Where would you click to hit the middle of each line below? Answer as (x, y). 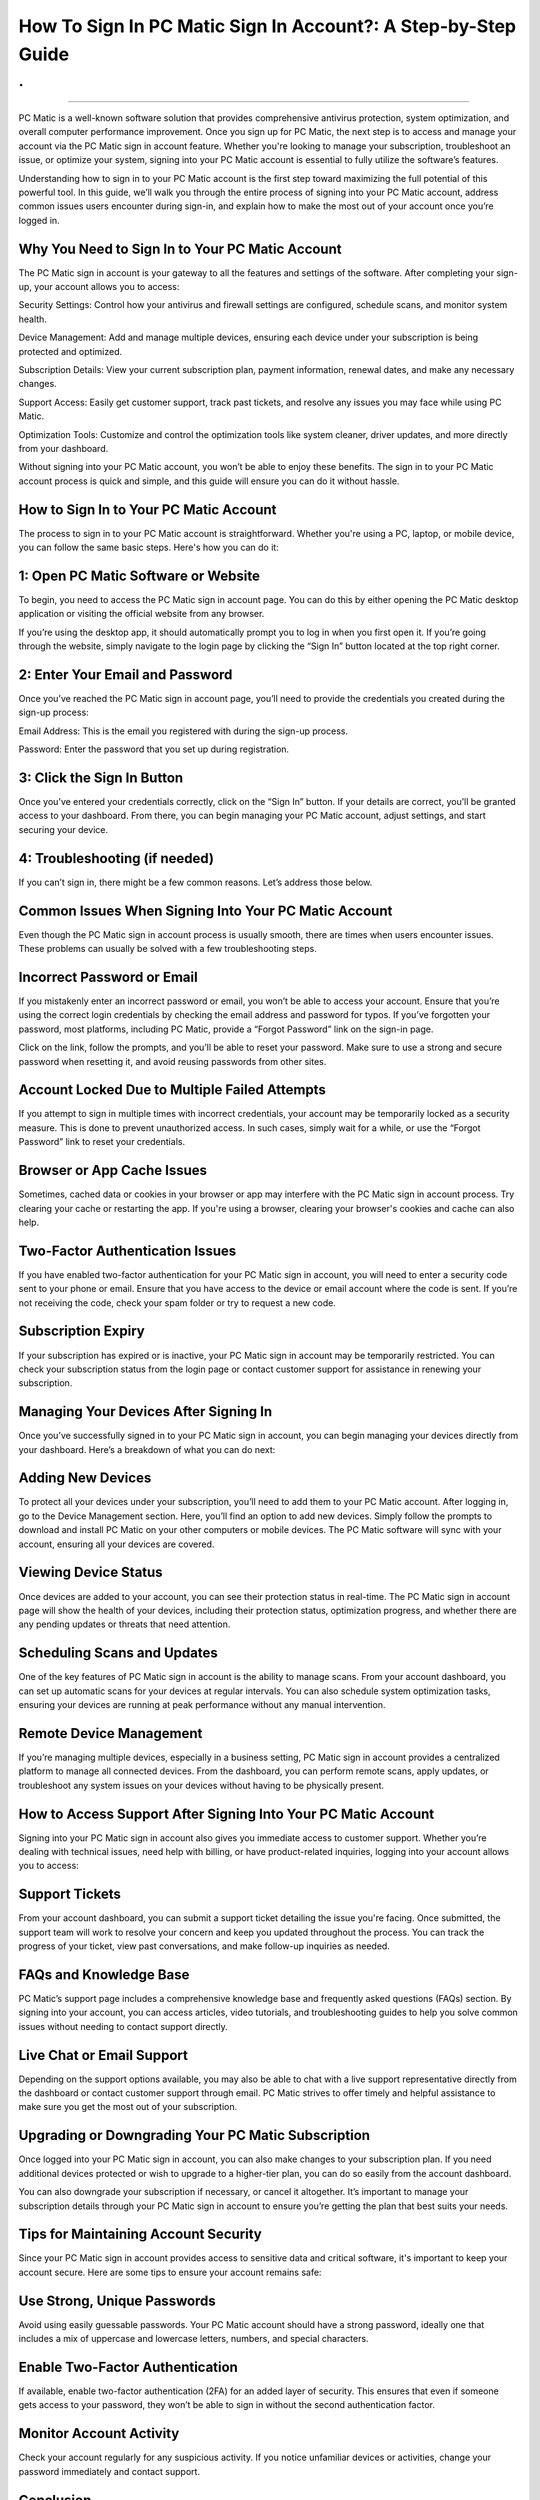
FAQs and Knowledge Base (104, 1974)
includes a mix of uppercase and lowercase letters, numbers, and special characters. (193, 2339)
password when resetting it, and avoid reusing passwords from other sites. (172, 1061)
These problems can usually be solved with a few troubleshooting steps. (167, 949)
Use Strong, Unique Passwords (117, 2300)
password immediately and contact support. (109, 2471)
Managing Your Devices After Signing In (145, 1411)
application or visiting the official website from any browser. (141, 614)
